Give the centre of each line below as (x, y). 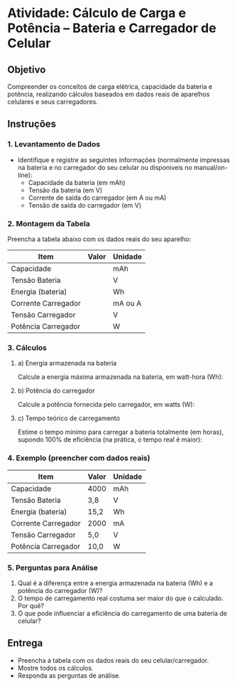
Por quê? (31, 605)
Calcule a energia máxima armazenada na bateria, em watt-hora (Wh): (120, 377)
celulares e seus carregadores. (53, 102)
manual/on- (211, 167)
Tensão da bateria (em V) (65, 190)
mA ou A (127, 303)
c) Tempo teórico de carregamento (69, 418)
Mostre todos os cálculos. (55, 668)
